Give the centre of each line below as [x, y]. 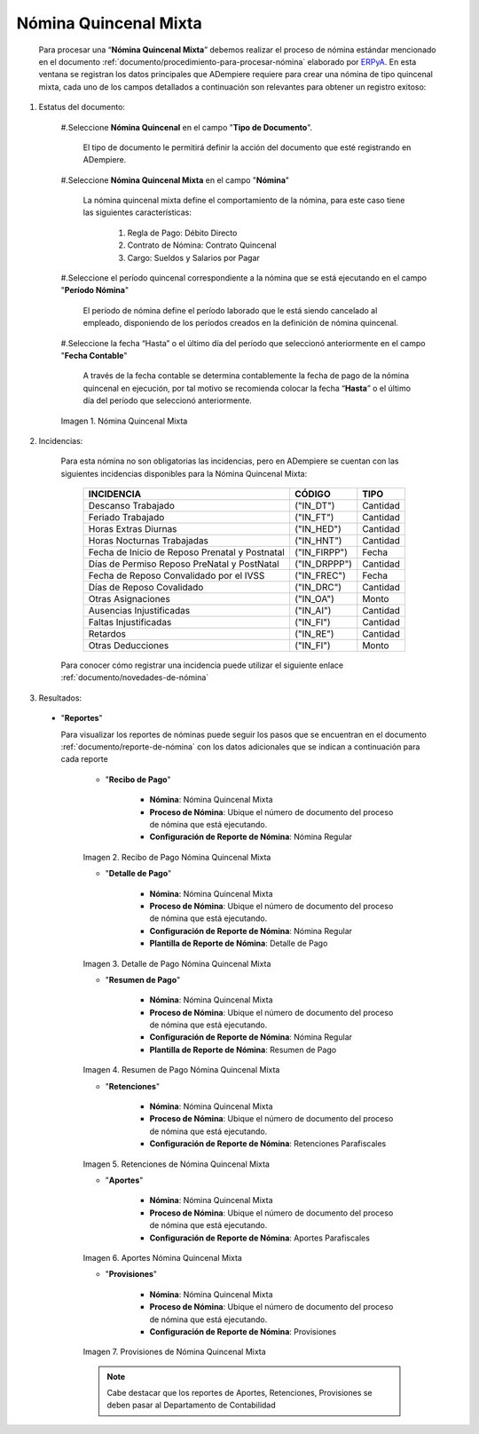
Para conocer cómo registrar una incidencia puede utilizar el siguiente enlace [202, 665]
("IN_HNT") [318, 541]
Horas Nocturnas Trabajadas [148, 541]
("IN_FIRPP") [321, 552]
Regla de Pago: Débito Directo [182, 233]
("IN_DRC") [318, 588]
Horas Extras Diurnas [133, 529]
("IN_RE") [314, 634]
